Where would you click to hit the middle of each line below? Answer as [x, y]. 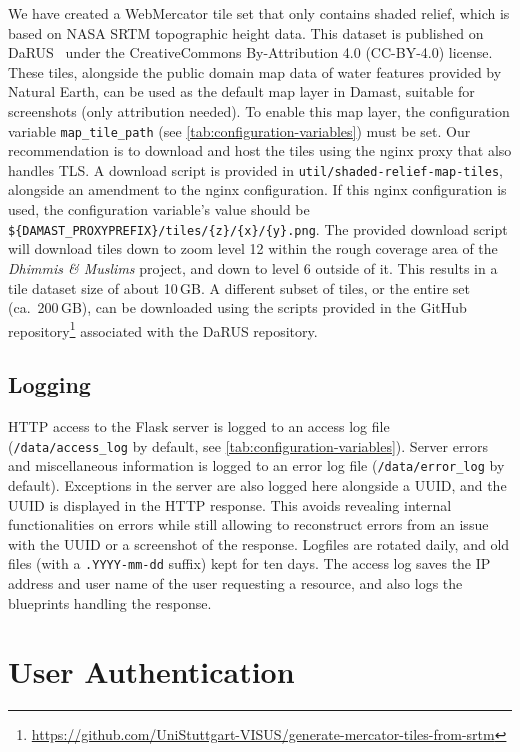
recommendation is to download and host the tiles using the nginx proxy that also [260, 150]
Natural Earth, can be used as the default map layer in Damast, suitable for [241, 91]
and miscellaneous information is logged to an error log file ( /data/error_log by [256, 465]
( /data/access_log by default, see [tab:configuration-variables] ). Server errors [248, 445]
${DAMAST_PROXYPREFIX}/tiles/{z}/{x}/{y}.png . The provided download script [258, 228]
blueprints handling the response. [110, 602]
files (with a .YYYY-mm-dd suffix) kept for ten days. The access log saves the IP [249, 563]
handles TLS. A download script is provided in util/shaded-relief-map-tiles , [255, 169]
